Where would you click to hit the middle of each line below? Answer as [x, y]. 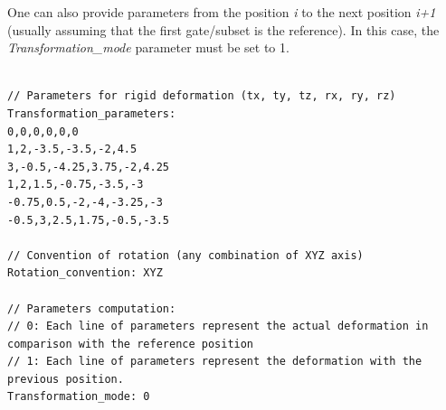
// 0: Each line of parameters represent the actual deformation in [218, 326]
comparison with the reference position [131, 344]
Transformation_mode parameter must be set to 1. [148, 47]
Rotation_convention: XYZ [85, 273]
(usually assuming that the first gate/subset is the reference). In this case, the [223, 29]
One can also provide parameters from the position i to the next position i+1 [222, 12]
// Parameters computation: [92, 308]
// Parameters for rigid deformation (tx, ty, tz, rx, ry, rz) [202, 96]
